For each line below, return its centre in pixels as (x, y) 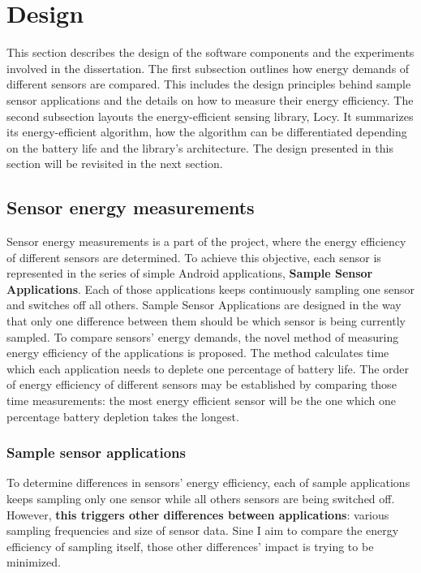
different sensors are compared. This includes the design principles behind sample (209, 84)
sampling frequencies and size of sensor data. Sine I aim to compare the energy (203, 530)
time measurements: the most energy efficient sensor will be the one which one (201, 401)
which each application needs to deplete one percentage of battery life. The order (208, 368)
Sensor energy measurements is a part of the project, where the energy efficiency (206, 241)
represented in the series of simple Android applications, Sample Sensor (190, 273)
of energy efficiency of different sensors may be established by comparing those (202, 384)
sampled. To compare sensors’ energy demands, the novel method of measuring (203, 336)
